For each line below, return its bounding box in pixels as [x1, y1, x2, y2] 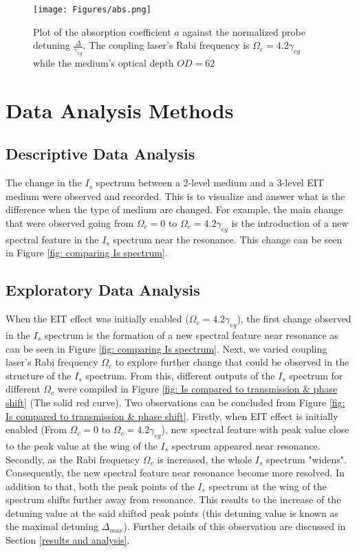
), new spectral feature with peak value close [161, 422, 349, 437]
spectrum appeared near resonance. [171, 438, 321, 452]
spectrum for [289, 368, 343, 382]
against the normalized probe [182, 24, 306, 38]
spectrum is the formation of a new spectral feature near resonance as [44, 327, 338, 342]
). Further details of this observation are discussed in [123, 519, 346, 533]
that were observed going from [6, 215, 134, 230]
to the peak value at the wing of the [6, 438, 158, 452]
